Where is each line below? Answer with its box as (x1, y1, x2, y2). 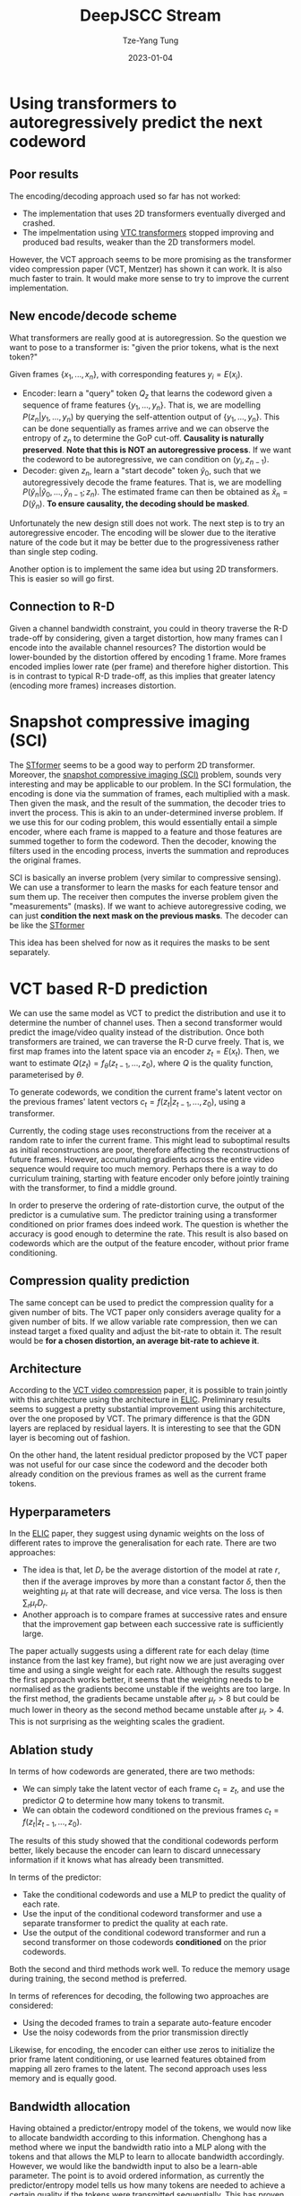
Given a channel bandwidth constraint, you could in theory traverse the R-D (9, 623, 288, 633)
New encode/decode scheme (9, 308, 177, 323)
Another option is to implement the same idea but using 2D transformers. (9, 564, 279, 574)
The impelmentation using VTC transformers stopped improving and (21, 227, 275, 237)
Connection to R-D (9, 599, 115, 615)
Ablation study (9, 1742, 94, 1757)
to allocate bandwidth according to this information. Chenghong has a (9, 2132, 267, 2143)
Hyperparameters (9, 1504, 112, 1520)
